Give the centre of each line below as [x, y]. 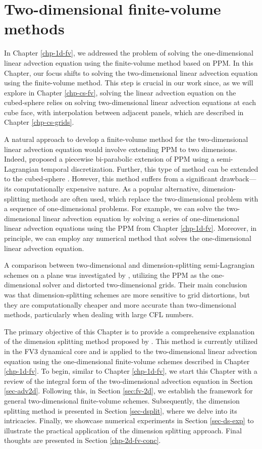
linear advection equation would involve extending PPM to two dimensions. [121, 149]
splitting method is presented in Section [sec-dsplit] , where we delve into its [121, 410]
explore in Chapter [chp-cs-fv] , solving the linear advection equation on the [120, 92]
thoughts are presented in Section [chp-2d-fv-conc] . [83, 440]
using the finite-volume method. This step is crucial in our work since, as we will [129, 83]
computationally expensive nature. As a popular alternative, [107, 189]
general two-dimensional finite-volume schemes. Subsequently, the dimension [122, 400]
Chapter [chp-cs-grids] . [39, 122]
